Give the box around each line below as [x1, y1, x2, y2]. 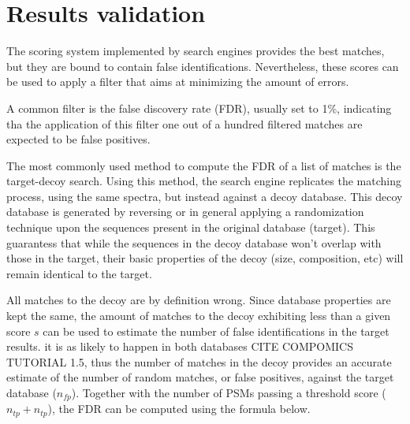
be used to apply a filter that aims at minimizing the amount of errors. [6, 73, 349, 90]
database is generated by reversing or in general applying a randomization [6, 203, 364, 220]
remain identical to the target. [6, 265, 152, 281]
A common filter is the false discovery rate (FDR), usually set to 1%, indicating [6, 99, 392, 116]
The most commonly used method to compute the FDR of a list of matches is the [6, 157, 401, 173]
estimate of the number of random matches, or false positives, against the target [6, 369, 394, 385]
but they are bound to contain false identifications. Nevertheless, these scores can [6, 58, 399, 74]
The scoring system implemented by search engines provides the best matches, [6, 43, 385, 59]
